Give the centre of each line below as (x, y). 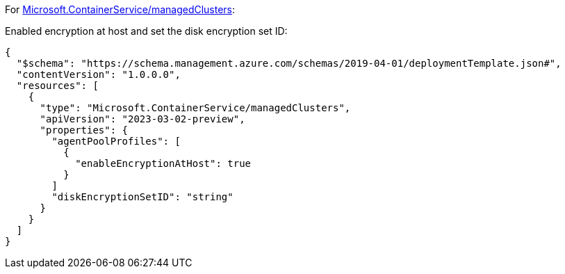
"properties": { (84, 130)
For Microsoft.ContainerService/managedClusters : (120, 9)
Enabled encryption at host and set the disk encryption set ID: (146, 31)
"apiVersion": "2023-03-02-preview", (142, 119)
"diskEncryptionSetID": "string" (142, 197)
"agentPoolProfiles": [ (116, 141)
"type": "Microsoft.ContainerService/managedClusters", (195, 108)
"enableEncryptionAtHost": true (163, 163)
